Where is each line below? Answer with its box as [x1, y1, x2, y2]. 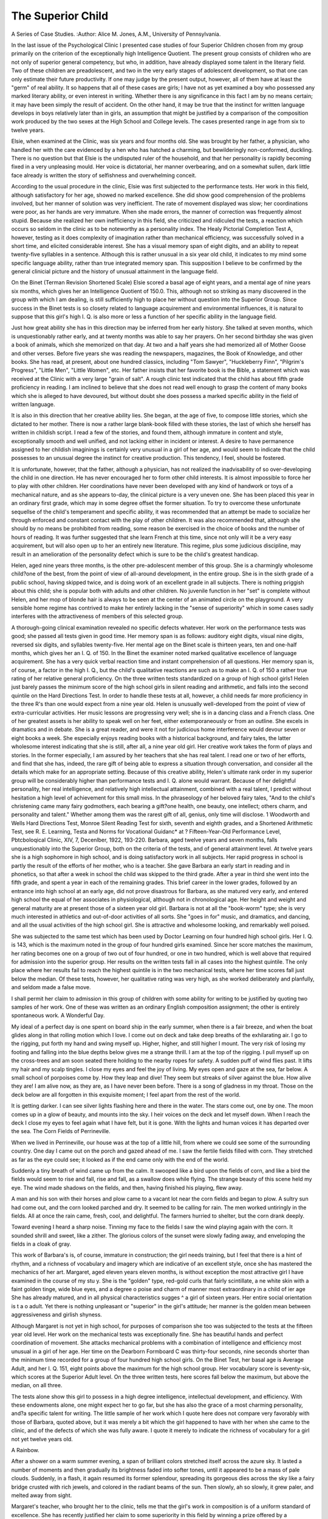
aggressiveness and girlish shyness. [11, 1311, 103, 1318]
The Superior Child [11, 9, 109, 22]
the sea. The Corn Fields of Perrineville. [11, 1128, 111, 1135]
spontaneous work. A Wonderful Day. [11, 1012, 105, 1019]
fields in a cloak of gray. [11, 1240, 72, 1248]
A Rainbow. [11, 1447, 39, 1454]
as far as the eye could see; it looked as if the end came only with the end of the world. [11, 1156, 229, 1163]
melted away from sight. [11, 1492, 72, 1499]
